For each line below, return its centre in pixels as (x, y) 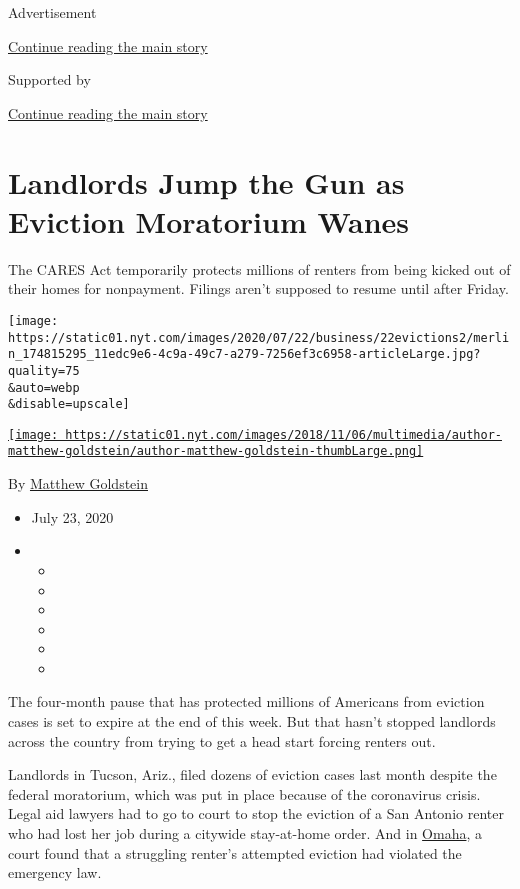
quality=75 (44, 370)
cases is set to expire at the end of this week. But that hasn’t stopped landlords (252, 721)
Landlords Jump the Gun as (206, 181)
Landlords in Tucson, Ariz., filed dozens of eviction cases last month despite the (252, 774)
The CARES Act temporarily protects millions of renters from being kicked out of (259, 268)
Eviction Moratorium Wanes (209, 220)
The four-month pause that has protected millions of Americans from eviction (246, 701)
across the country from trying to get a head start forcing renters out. (222, 740)
